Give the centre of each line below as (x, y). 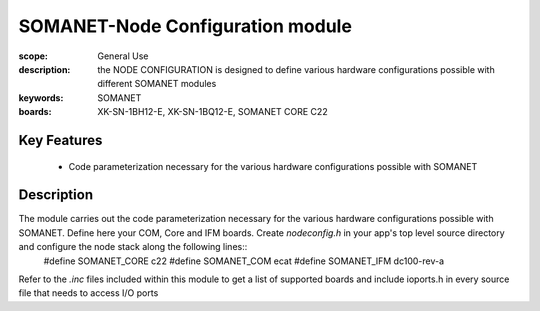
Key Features (60, 140)
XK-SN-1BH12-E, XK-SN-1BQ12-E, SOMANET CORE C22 (213, 112)
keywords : (41, 97)
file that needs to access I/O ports (88, 293)
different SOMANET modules (157, 84)
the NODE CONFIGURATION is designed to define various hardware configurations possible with (296, 69)
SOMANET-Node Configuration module (185, 26)
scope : (33, 56)
